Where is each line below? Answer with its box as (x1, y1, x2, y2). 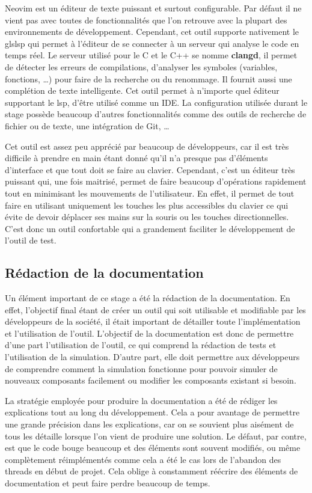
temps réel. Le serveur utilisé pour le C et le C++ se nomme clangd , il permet (5, 49, 298, 61)
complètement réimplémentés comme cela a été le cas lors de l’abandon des (5, 453, 281, 465)
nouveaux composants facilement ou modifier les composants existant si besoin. (5, 374, 296, 387)
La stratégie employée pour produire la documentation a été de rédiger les (5, 394, 278, 406)
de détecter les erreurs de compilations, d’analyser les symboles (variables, (5, 60, 278, 73)
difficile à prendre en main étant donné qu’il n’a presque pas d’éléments (5, 152, 268, 164)
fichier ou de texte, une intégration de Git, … (5, 119, 170, 132)
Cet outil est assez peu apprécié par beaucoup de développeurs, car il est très (5, 139, 289, 152)
